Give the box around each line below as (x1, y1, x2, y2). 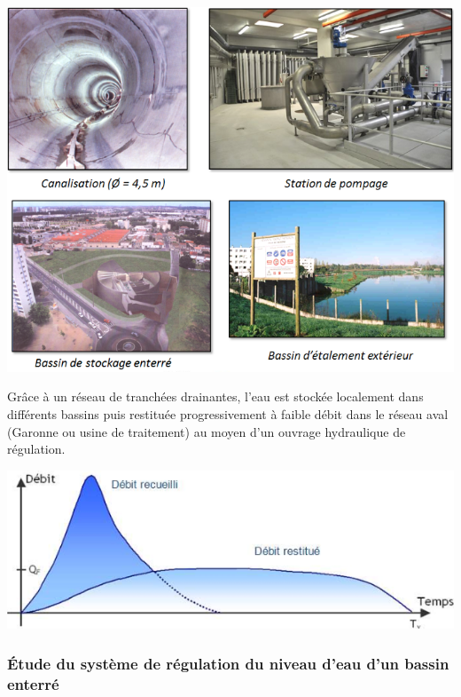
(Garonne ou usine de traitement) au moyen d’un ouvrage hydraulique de (7, 422, 406, 440)
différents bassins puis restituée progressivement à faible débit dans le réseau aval (7, 405, 449, 423)
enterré (7, 672, 59, 694)
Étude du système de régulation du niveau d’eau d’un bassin (7, 652, 449, 674)
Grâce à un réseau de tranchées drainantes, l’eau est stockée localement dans (7, 387, 424, 406)
